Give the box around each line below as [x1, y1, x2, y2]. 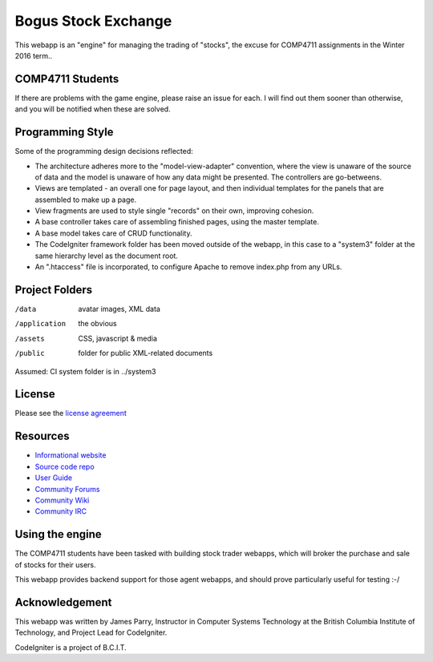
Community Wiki [34, 495, 90, 505]
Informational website [34, 450, 107, 460]
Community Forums [34, 484, 100, 494]
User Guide [34, 473, 73, 482]
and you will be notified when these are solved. [14, 104, 172, 114]
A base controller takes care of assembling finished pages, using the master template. [34, 217, 320, 227]
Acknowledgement [14, 595, 112, 609]
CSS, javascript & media [78, 333, 158, 343]
